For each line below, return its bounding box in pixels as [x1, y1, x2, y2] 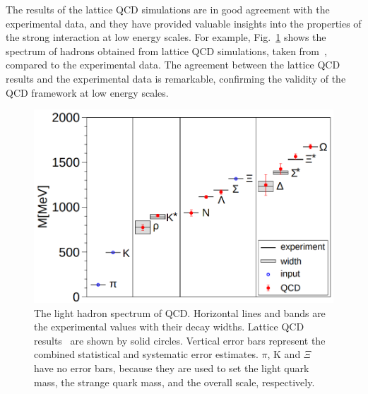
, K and [267, 347, 301, 362]
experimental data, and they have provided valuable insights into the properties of [6, 16, 362, 30]
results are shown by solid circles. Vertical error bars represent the [34, 333, 326, 347]
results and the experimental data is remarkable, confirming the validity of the [6, 71, 346, 85]
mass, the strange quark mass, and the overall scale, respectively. [34, 374, 315, 389]
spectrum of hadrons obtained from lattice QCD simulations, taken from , [6, 43, 327, 58]
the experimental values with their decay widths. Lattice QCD [34, 319, 304, 334]
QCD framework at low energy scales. [6, 85, 169, 100]
